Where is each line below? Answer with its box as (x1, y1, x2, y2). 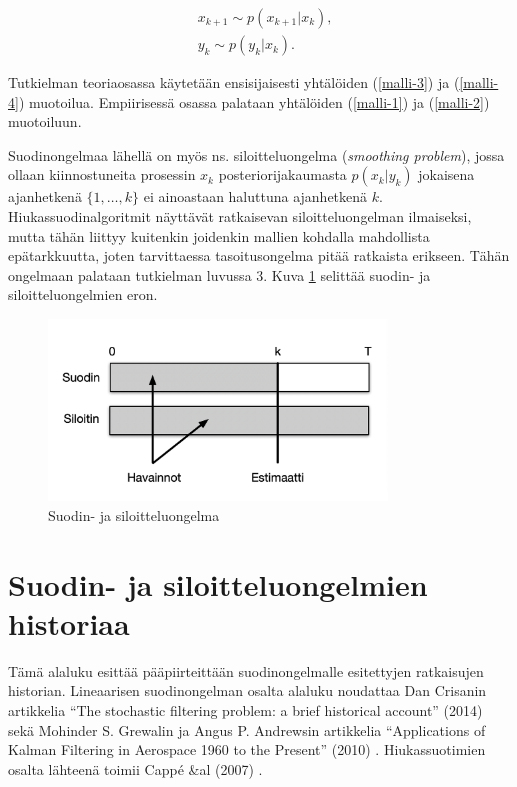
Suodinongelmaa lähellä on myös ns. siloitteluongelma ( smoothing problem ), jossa (8, 144, 505, 165)
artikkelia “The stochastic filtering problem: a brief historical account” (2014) (8, 700, 483, 721)
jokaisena (418, 164, 475, 185)
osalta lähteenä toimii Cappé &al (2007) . (8, 758, 263, 779)
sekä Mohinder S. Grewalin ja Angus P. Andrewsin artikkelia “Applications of (8, 719, 486, 740)
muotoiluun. (8, 111, 82, 132)
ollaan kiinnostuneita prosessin (8, 164, 196, 185)
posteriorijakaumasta (218, 164, 347, 185)
